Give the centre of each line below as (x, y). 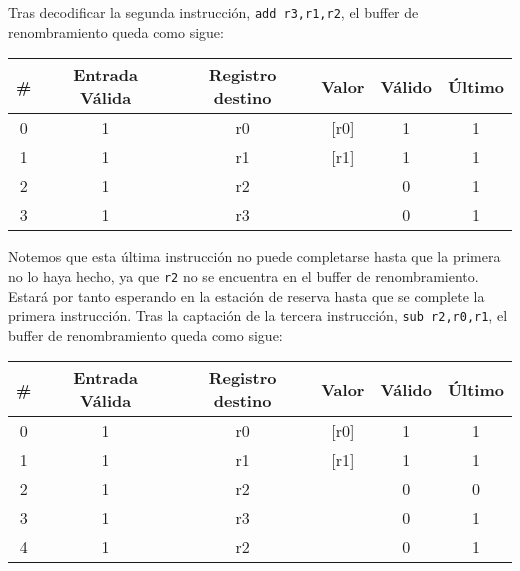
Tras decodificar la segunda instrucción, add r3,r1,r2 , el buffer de (213, 12)
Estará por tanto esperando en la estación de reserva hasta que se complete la (246, 295)
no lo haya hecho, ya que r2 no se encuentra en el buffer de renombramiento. (243, 275)
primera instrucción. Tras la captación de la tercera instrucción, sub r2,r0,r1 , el (258, 315)
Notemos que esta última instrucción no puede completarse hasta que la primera (254, 256)
